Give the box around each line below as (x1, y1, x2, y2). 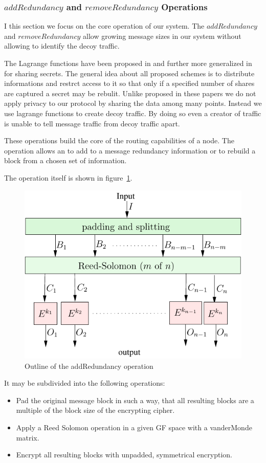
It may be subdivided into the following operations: (4, 378, 165, 388)
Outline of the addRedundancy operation (25, 360, 153, 371)
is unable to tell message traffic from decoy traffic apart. (4, 118, 180, 128)
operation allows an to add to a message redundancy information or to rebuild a (4, 145, 256, 156)
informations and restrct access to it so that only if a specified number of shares (4, 78, 255, 89)
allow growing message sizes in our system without (83, 30, 241, 41)
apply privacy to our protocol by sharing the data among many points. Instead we (4, 98, 262, 108)
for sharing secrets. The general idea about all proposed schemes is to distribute (4, 68, 255, 78)
